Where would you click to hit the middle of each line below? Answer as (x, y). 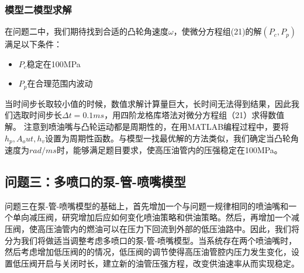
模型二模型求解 (38, 9)
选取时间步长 (37, 115)
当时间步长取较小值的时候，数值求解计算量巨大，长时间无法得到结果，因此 (148, 103)
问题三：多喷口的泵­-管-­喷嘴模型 (96, 182)
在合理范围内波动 (60, 83)
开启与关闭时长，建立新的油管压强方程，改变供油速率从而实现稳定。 (168, 263)
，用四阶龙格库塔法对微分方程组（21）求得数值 (194, 115)
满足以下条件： (33, 44)
